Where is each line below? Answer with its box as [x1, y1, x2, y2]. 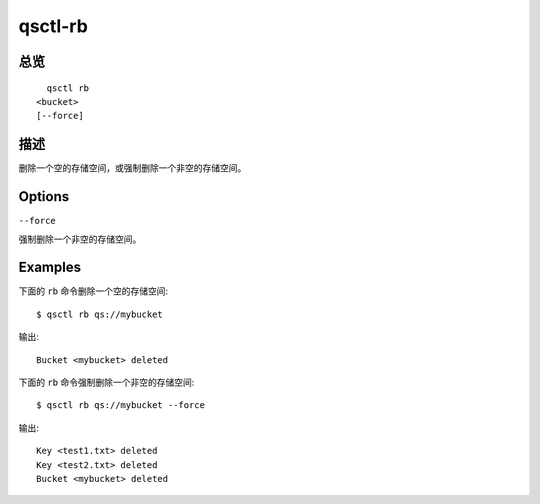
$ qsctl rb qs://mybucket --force [36, 400, 205, 411]
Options [18, 188, 70, 205]
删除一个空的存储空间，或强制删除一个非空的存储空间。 [18, 162, 247, 174]
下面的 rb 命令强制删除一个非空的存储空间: [18, 376, 195, 389]
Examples [18, 259, 82, 276]
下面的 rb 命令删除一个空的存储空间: [18, 285, 169, 297]
